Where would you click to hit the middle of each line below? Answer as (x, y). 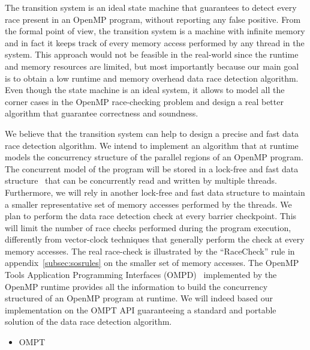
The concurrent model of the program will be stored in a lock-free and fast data (152, 168)
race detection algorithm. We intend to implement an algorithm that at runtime (152, 145)
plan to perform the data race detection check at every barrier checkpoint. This (151, 216)
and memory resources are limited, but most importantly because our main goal (152, 66)
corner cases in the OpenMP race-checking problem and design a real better (144, 101)
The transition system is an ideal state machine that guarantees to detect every (151, 7)
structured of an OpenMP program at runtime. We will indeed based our (139, 298)
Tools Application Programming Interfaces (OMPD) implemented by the (141, 275)
